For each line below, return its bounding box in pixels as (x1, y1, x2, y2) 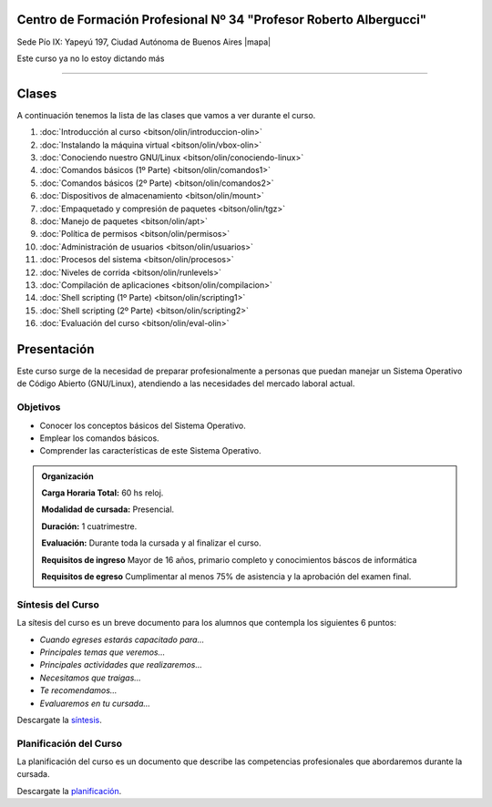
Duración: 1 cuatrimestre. (41, 520, 138, 532)
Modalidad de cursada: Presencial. (41, 504, 175, 515)
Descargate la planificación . (16, 785, 122, 796)
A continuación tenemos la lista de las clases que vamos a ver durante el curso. (16, 109, 316, 120)
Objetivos (16, 401, 61, 414)
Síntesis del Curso (16, 598, 100, 610)
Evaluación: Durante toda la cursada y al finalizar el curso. (41, 537, 261, 548)
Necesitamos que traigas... (39, 672, 141, 683)
